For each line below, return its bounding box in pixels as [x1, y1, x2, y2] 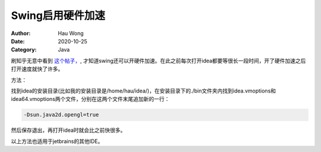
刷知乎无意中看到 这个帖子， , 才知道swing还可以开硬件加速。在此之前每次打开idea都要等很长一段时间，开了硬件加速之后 [11, 57, 306, 64]
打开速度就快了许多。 [11, 65, 64, 72]
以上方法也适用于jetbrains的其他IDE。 [11, 137, 103, 145]
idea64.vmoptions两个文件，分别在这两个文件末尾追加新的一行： [11, 96, 170, 103]
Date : [11, 37, 25, 45]
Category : [11, 46, 37, 53]
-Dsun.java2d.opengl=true [23, 112, 99, 118]
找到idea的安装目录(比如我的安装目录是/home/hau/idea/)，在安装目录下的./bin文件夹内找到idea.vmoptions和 [11, 87, 276, 94]
